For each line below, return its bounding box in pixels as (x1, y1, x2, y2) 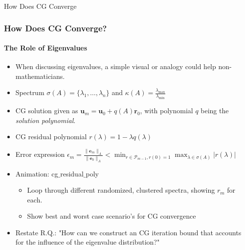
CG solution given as (15, 105, 78, 116)
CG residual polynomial (15, 131, 87, 142)
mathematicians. (15, 71, 65, 81)
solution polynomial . (15, 115, 76, 125)
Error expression (15, 149, 65, 159)
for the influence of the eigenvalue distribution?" (15, 237, 160, 247)
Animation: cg (15, 168, 58, 178)
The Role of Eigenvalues (4, 43, 88, 53)
